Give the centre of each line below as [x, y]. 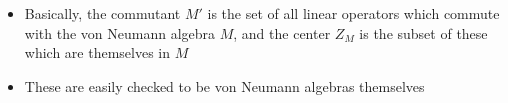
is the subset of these [423, 32]
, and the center [282, 32]
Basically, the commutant [102, 13]
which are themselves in [97, 52]
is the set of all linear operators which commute [353, 13]
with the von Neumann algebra [120, 32]
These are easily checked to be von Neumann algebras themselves [224, 85]
